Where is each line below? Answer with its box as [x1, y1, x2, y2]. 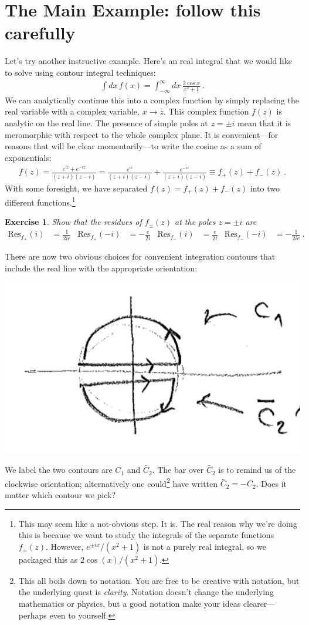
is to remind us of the [218, 463, 296, 476]
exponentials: [5, 151, 52, 163]
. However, [46, 540, 84, 552]
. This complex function [163, 105, 249, 117]
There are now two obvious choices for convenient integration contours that [5, 250, 276, 263]
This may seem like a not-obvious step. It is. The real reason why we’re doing [18, 517, 297, 529]
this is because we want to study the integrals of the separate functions [18, 529, 274, 541]
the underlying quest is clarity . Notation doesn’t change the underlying [18, 586, 274, 598]
